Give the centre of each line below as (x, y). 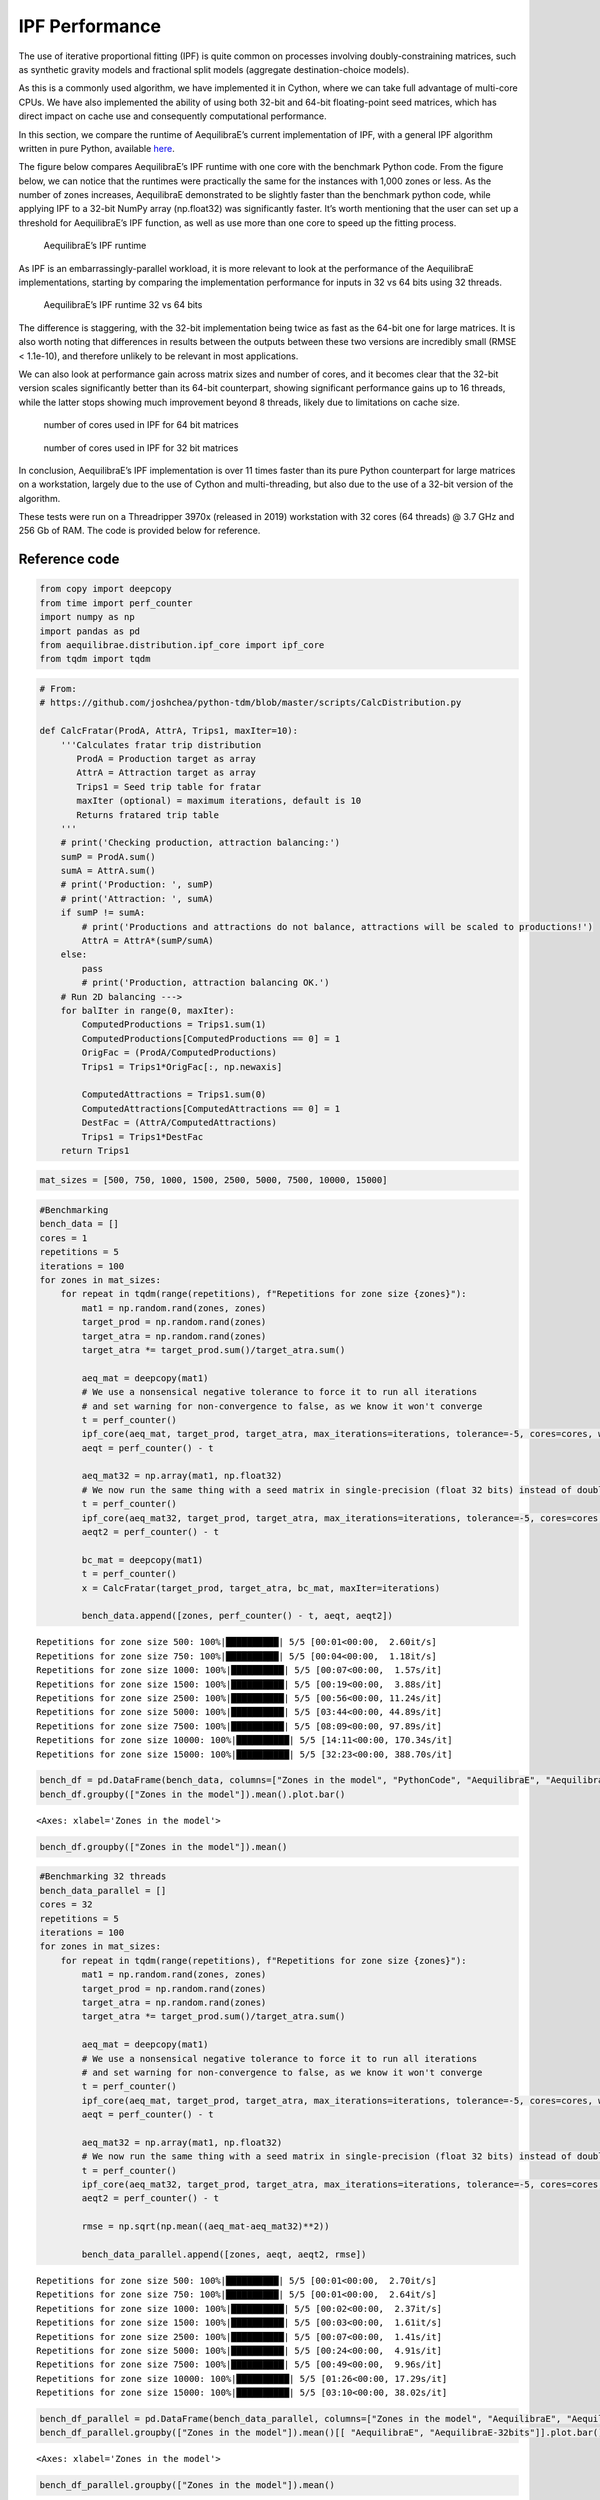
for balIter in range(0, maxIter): (147, 1010)
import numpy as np (87, 617)
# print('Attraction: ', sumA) (137, 898)
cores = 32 (66, 1904)
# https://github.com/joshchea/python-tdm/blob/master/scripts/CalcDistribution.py (250, 703)
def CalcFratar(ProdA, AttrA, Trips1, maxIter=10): (169, 731)
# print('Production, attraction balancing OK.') (205, 983)
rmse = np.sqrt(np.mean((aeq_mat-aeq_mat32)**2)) (205, 2226)
